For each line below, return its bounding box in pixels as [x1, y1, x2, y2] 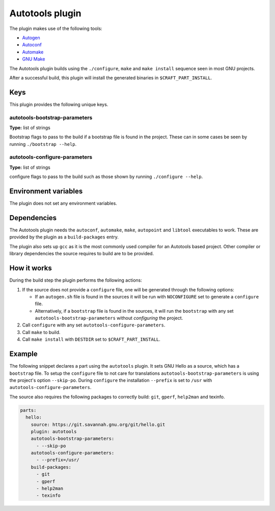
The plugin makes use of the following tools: [9, 25, 102, 32]
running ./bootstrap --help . [9, 141, 77, 147]
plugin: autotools [31, 429, 77, 434]
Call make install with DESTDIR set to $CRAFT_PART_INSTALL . [22, 336, 160, 343]
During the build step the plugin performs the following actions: [9, 277, 143, 283]
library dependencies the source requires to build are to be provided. [9, 251, 154, 257]
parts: [20, 407, 37, 413]
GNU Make [22, 56, 45, 62]
